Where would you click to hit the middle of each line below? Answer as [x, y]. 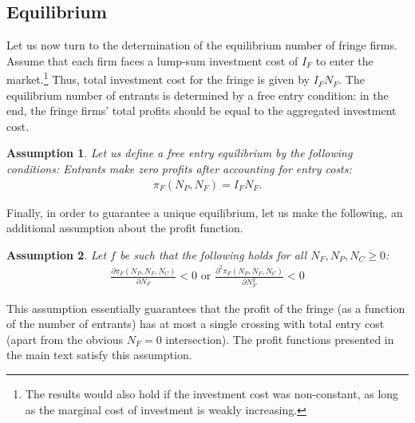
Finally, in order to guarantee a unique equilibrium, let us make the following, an [205, 212]
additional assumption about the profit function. [125, 228]
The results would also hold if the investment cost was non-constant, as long [212, 394]
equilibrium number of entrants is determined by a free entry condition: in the [198, 95]
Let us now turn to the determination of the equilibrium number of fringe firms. [202, 45]
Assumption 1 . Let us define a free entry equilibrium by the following [180, 153]
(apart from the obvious [65, 339]
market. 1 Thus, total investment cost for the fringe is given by [158, 78]
